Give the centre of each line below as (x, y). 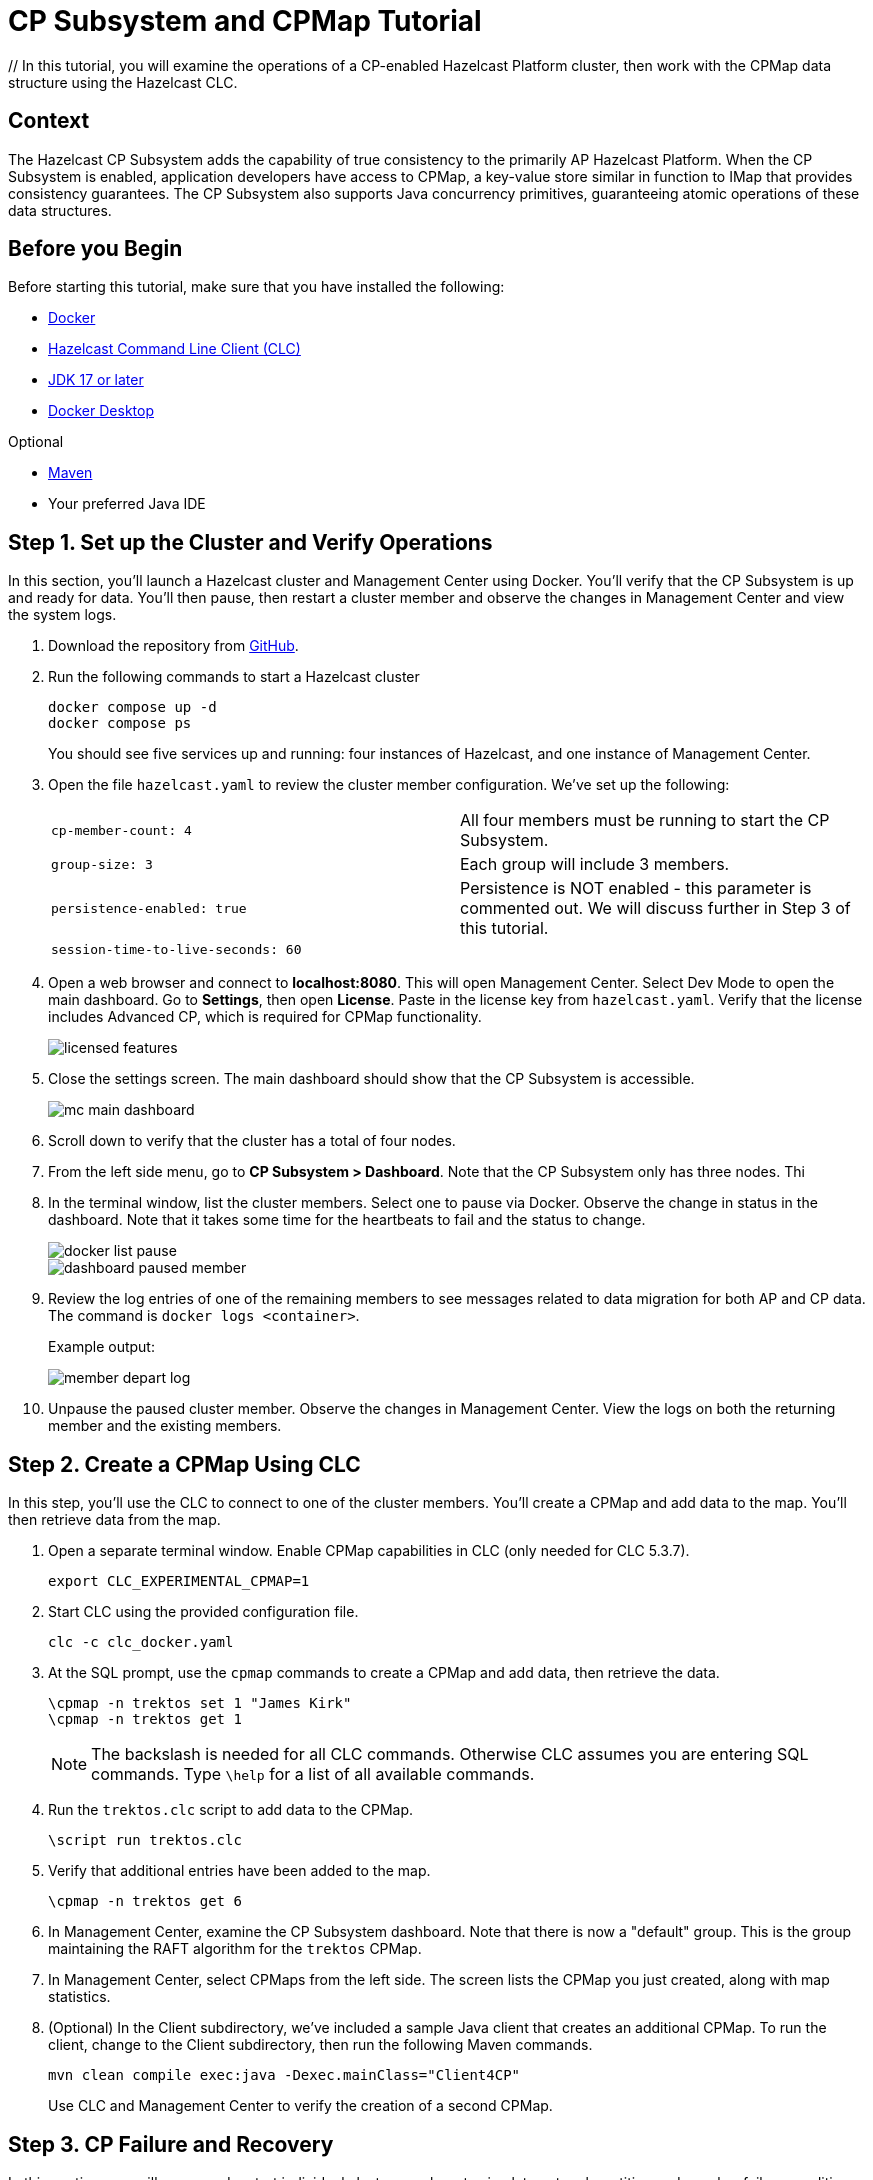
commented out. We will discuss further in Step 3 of (655, 908)
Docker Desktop (101, 411)
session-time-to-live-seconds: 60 (176, 950)
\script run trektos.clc (145, 1840)
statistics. (79, 1997)
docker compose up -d (132, 707)
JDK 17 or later (96, 380)
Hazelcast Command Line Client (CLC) (174, 349)
